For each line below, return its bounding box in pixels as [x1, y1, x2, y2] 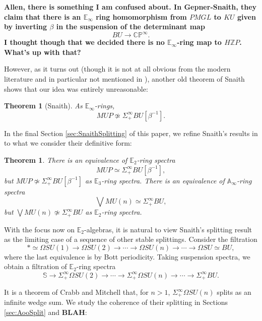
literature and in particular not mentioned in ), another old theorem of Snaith [4, 74, 245, 84]
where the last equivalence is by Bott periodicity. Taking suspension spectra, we [4, 251, 250, 262]
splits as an [217, 287, 251, 297]
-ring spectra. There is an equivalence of [101, 175, 225, 185]
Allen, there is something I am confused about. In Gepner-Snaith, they [4, 2, 257, 12]
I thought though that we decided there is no [4, 37, 165, 47]
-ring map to [177, 37, 222, 47]
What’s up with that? [4, 46, 81, 57]
